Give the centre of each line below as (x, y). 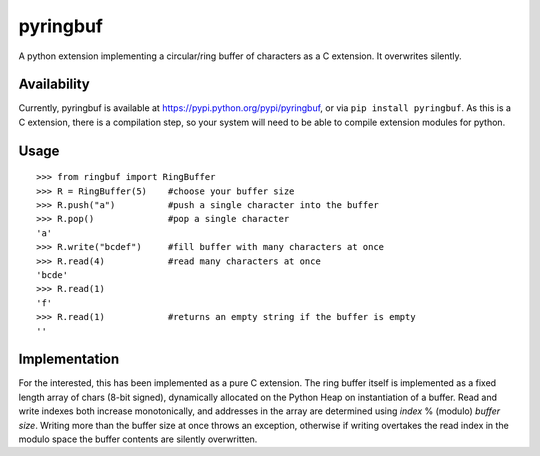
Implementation (69, 359)
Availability (54, 84)
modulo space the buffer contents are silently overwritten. (138, 439)
